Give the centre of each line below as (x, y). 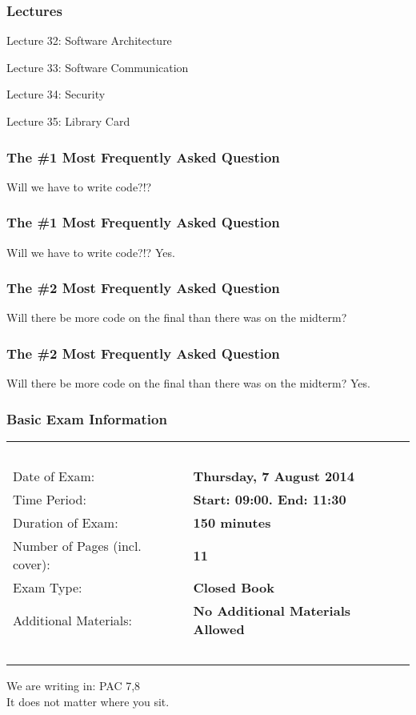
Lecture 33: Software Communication (98, 67)
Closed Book (234, 588)
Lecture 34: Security (56, 94)
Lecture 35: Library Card (68, 121)
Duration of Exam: (66, 523)
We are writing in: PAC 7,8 (74, 686)
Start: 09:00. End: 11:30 (270, 500)
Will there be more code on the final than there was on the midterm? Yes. (188, 383)
